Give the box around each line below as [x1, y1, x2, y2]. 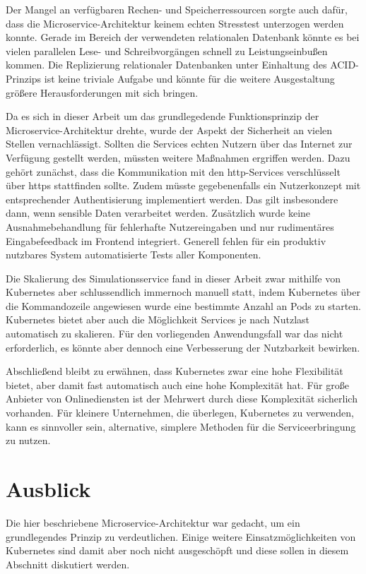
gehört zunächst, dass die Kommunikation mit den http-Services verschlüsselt [6, 164, 341, 179]
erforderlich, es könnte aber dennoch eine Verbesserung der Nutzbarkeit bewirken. [6, 340, 360, 354]
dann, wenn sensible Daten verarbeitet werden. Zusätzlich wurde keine [6, 205, 311, 220]
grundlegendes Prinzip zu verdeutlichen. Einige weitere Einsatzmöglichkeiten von [6, 529, 356, 544]
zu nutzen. [6, 433, 51, 448]
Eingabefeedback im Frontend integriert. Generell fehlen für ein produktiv [6, 233, 326, 248]
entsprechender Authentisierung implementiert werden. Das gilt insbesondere [6, 191, 338, 206]
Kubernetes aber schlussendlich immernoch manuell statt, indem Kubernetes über [6, 285, 360, 299]
